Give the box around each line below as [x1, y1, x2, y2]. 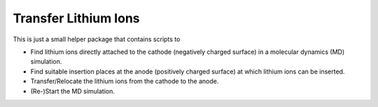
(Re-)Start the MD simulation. [30, 87, 115, 95]
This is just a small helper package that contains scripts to [13, 35, 181, 43]
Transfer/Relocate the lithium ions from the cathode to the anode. [30, 77, 219, 85]
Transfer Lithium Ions [13, 10, 140, 26]
